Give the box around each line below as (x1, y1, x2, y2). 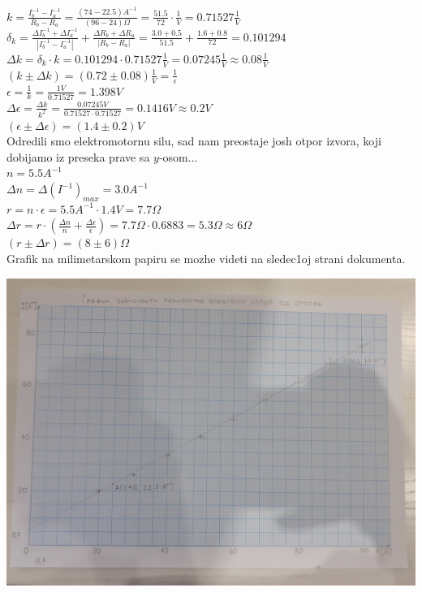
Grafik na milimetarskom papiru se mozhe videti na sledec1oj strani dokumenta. (6, 250, 406, 267)
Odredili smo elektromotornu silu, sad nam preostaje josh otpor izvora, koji (6, 132, 381, 149)
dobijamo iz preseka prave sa (6, 148, 150, 165)
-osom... (158, 148, 198, 165)
